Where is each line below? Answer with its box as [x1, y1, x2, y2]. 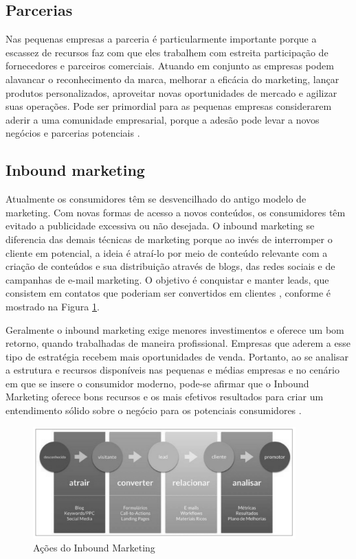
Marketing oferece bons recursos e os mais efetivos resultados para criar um [5, 389, 324, 404]
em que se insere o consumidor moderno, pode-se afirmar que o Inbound [5, 376, 309, 390]
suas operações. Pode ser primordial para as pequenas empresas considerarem [5, 99, 332, 113]
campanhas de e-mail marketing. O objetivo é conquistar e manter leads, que [5, 272, 329, 286]
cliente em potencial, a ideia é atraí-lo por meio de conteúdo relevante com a [5, 245, 328, 260]
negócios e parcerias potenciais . [5, 126, 140, 140]
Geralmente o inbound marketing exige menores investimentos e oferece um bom [5, 322, 344, 336]
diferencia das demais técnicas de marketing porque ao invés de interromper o [5, 231, 333, 246]
